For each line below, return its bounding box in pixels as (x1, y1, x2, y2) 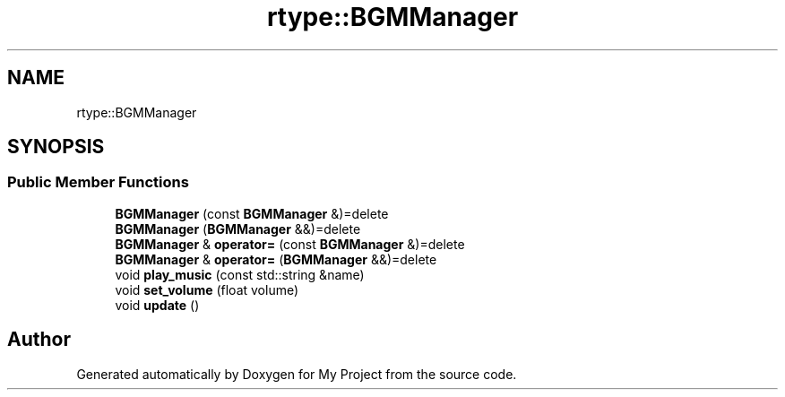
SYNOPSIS (7, 135, 105, 159)
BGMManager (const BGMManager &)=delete (115, 205, 389, 221)
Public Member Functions (7, 173, 189, 192)
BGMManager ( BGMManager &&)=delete (115, 220, 361, 237)
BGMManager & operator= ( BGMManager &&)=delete (115, 251, 437, 267)
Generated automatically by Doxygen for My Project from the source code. (76, 366, 517, 382)
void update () (115, 297, 200, 313)
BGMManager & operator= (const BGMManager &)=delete (115, 236, 465, 252)
